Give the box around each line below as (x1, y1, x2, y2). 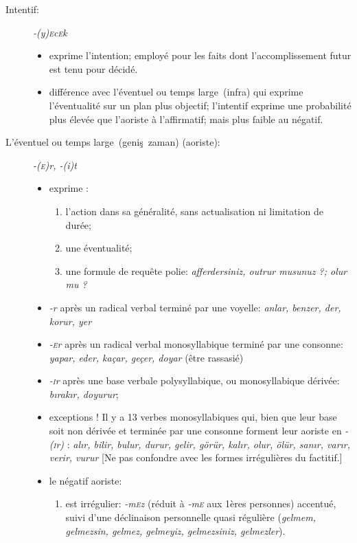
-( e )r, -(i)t (33, 157, 77, 172)
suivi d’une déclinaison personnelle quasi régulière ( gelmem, (65, 510, 316, 524)
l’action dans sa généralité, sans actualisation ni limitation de (65, 203, 323, 218)
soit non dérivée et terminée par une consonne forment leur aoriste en (49, 423, 342, 438)
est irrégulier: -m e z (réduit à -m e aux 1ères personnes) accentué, (65, 496, 336, 511)
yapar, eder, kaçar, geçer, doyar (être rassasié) (49, 350, 244, 364)
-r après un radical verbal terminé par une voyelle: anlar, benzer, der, (49, 300, 341, 314)
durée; (65, 217, 91, 232)
